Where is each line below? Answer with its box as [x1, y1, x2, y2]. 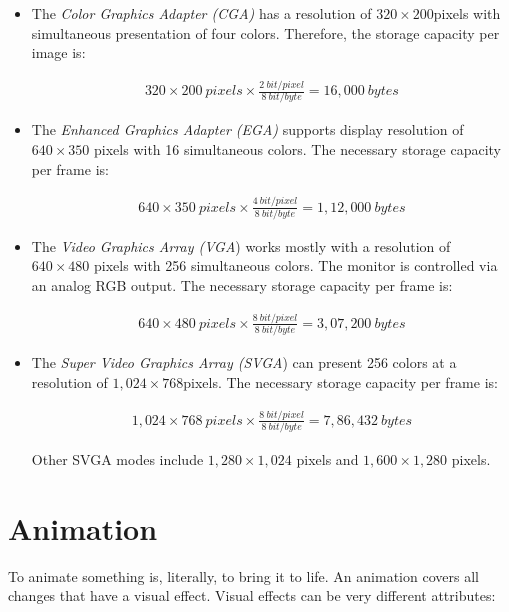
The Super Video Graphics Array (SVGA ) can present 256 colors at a [31, 352, 457, 373]
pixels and [296, 449, 359, 470]
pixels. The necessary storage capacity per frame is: [183, 371, 498, 392]
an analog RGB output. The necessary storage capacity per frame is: [31, 275, 453, 296]
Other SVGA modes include [31, 449, 204, 470]
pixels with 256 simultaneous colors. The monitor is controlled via [94, 255, 498, 276]
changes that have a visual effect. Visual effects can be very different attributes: [8, 585, 496, 606]
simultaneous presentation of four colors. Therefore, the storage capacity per [31, 22, 500, 43]
